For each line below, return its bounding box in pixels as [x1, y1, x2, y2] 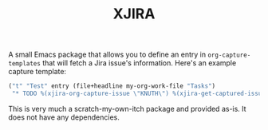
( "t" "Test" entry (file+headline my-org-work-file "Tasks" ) [8, 82, 216, 90]
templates [8, 60, 41, 68]
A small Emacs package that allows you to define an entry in [8, 49, 206, 60]
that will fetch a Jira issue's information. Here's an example [42, 58, 237, 68]
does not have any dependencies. [8, 112, 120, 122]
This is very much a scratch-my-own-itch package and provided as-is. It [8, 104, 246, 113]
